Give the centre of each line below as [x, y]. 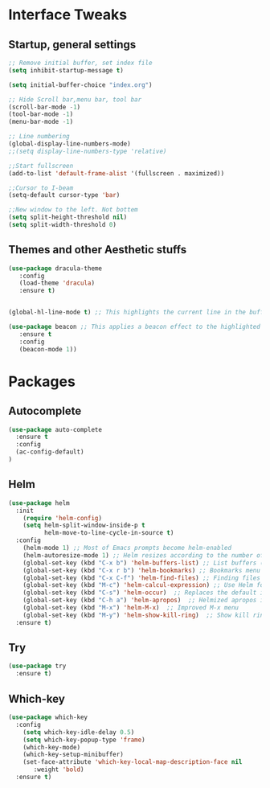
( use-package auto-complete [55, 429]
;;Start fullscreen [41, 166]
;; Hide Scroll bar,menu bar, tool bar [75, 99]
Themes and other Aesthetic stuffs [98, 250]
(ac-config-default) [50, 452]
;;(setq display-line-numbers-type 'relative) [88, 151]
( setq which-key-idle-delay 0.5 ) [79, 732]
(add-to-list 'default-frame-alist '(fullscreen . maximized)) [117, 173]
